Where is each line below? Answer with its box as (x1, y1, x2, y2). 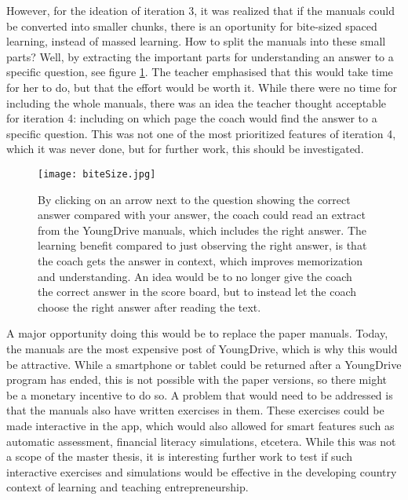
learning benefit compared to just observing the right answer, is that (38, 237, 367, 254)
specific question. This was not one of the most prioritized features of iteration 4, (6, 125, 396, 141)
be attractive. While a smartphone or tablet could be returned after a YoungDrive (6, 356, 402, 372)
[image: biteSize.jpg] (38, 168, 156, 180)
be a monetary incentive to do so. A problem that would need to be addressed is (6, 386, 393, 403)
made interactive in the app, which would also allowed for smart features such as (6, 417, 395, 433)
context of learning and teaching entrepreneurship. (6, 479, 249, 495)
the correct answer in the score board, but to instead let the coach (38, 283, 356, 300)
